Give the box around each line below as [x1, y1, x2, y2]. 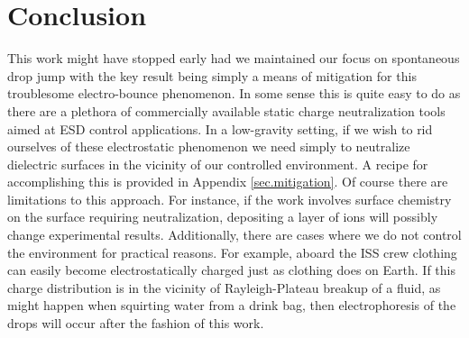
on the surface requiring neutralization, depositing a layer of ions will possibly [7, 207, 438, 226]
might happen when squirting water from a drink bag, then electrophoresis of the [7, 296, 456, 315]
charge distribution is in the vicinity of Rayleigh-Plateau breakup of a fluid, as [7, 278, 441, 297]
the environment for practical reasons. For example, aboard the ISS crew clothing [7, 242, 457, 261]
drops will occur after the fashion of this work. [7, 314, 264, 333]
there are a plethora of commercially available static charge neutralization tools [7, 101, 446, 120]
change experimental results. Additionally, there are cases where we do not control [7, 225, 462, 244]
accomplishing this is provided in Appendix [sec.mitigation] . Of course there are [7, 172, 448, 191]
